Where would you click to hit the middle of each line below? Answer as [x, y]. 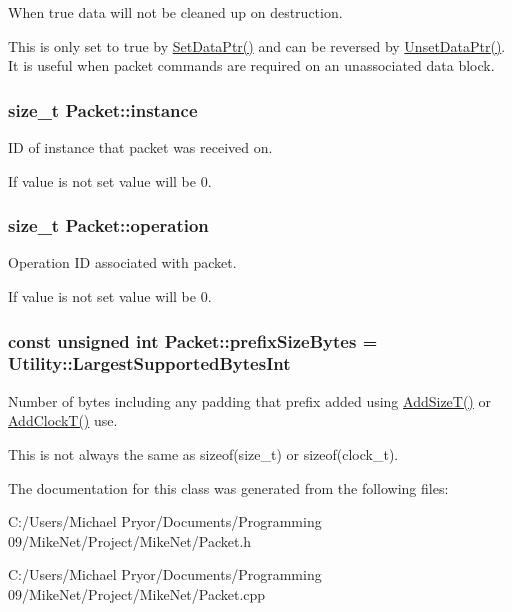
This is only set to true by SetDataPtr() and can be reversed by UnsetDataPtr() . [257, 45]
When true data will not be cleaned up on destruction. [175, 12]
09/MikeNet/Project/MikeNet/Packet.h [130, 540]
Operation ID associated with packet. [122, 262]
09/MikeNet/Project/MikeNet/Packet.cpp [137, 593]
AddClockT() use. [63, 420]
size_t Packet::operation [108, 225]
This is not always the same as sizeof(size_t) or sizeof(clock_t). [203, 453]
